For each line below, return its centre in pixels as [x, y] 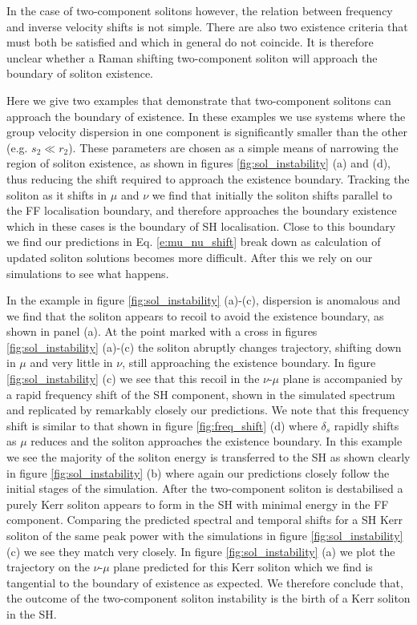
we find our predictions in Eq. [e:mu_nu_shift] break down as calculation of [194, 242]
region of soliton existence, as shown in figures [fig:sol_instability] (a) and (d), [198, 163]
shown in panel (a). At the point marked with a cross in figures [162, 331]
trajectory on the [48, 567]
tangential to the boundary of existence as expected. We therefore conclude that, [205, 582]
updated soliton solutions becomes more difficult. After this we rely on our [190, 257]
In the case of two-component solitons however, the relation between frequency [200, 10]
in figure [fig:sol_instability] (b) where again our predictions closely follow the [198, 472]
